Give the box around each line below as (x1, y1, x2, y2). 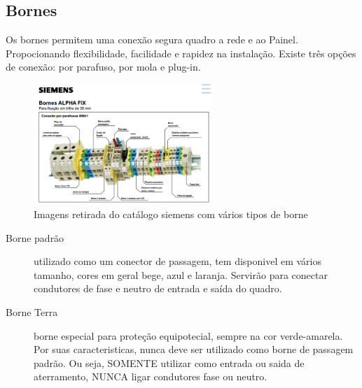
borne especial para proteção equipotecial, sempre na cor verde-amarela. (34, 328, 343, 343)
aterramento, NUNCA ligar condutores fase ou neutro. (34, 369, 267, 384)
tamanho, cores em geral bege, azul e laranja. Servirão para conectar (34, 267, 328, 282)
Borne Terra (6, 304, 58, 319)
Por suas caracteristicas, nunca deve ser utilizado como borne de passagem (34, 342, 354, 357)
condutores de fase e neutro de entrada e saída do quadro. (34, 281, 282, 296)
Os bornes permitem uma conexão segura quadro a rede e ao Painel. (6, 32, 298, 47)
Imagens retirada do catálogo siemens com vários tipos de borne (34, 206, 308, 221)
